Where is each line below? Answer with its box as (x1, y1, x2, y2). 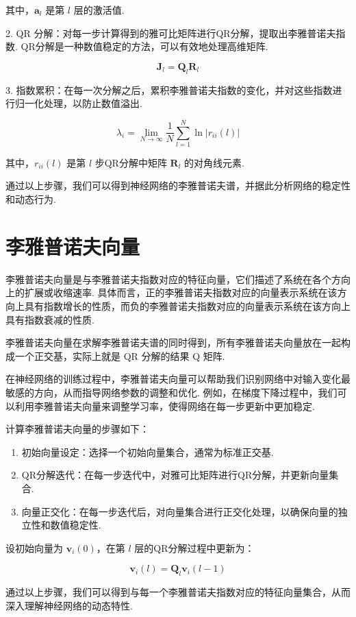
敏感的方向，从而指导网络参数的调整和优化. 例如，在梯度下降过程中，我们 (5, 385, 338, 399)
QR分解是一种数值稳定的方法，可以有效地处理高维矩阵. (21, 39, 268, 53)
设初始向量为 (5, 540, 63, 555)
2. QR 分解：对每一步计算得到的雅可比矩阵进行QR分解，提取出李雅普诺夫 (5, 25, 336, 40)
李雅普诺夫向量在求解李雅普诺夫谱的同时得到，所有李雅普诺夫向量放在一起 (5, 335, 341, 350)
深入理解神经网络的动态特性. (5, 598, 133, 612)
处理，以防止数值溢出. (43, 96, 142, 110)
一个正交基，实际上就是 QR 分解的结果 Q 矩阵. (14, 348, 225, 363)
